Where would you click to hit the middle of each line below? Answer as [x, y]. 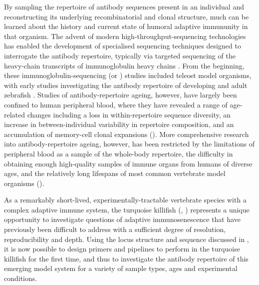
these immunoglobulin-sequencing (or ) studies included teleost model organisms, [128, 75]
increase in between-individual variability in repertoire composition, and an [119, 124]
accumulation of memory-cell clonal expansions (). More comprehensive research [127, 134]
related [15, 114]
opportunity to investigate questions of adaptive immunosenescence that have [123, 219]
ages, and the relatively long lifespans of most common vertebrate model [115, 173]
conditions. [21, 278]
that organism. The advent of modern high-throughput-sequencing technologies [125, 36]
